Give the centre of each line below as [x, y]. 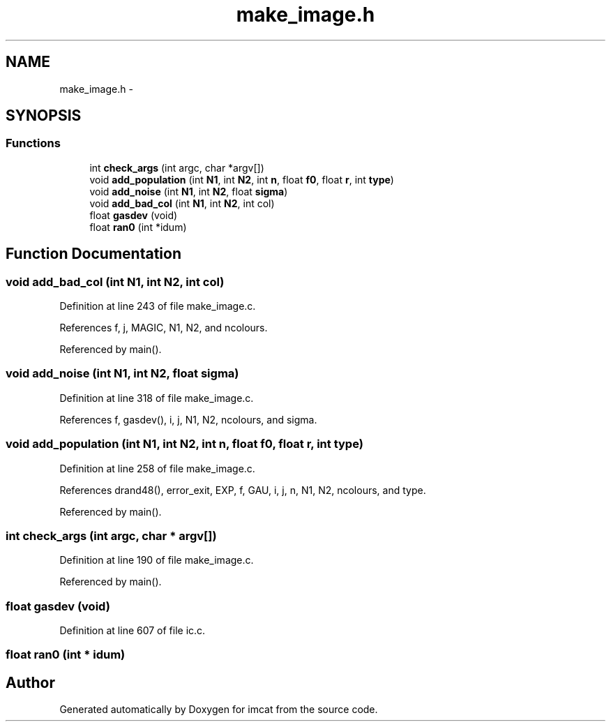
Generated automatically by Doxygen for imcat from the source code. [219, 710]
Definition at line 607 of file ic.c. [133, 631]
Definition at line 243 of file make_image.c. [158, 306]
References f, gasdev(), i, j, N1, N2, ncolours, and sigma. [188, 419]
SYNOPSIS [44, 116]
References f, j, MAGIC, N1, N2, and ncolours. [164, 328]
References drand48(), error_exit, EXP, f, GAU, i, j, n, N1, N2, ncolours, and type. [243, 490]
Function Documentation [93, 254]
